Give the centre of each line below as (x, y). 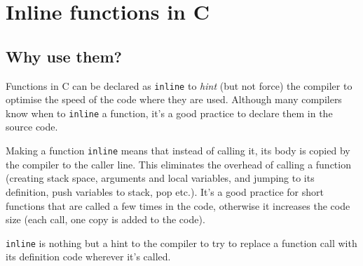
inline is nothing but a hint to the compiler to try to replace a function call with (181, 242)
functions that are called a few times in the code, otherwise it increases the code (178, 205)
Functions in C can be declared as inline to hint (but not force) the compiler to (179, 85)
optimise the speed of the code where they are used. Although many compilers (174, 99)
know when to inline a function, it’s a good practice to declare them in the (169, 113)
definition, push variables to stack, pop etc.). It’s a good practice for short (165, 191)
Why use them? (64, 56)
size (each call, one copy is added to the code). (105, 219)
